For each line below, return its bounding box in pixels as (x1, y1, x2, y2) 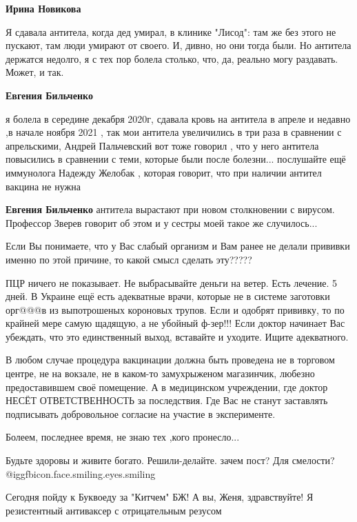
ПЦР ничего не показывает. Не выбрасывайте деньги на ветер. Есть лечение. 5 (6, 275, 338, 290)
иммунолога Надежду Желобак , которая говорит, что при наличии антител (6, 165, 322, 179)
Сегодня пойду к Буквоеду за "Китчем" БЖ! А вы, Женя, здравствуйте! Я (6, 490, 314, 504)
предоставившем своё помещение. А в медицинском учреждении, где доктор (6, 379, 328, 394)
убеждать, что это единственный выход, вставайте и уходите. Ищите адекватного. (6, 329, 349, 343)
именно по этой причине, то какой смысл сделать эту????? (6, 252, 252, 266)
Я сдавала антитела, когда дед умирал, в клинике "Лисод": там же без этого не (6, 24, 336, 39)
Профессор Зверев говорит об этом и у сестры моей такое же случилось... (6, 215, 318, 230)
